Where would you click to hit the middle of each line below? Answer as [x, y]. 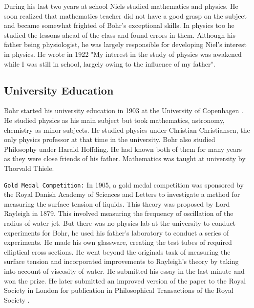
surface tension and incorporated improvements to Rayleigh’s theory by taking [121, 261]
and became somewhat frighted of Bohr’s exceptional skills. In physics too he [119, 25]
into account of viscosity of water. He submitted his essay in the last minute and [124, 271]
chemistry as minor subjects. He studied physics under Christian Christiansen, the [127, 130]
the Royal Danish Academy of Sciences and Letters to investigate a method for [122, 194]
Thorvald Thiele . [29, 168]
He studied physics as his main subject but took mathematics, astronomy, [114, 120]
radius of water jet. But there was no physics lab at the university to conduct [120, 223]
